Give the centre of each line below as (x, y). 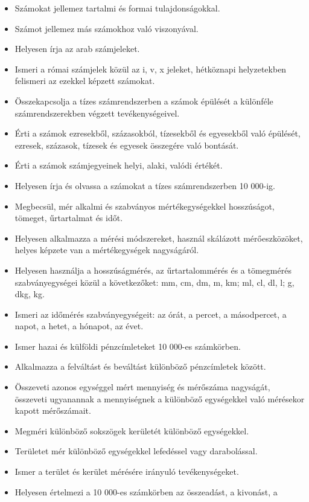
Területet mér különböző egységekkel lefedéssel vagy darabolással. (136, 451)
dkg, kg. (30, 294)
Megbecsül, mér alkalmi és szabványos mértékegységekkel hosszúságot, (145, 206)
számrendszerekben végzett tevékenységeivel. (97, 113)
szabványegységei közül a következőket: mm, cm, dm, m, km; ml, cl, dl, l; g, (154, 282)
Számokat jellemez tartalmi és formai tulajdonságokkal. (117, 8)
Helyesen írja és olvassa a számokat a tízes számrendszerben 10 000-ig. (145, 185)
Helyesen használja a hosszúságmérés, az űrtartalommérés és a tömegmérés (153, 270)
